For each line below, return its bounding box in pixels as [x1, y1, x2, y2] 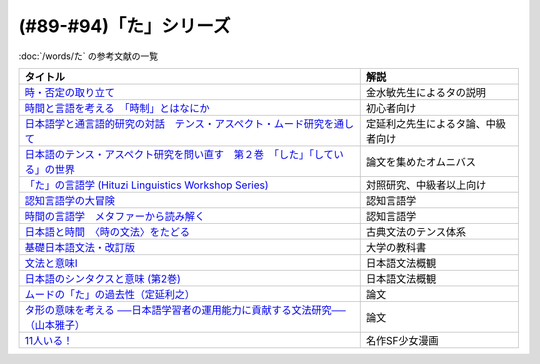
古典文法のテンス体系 [365, 225, 467, 239]
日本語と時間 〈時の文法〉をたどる [24, 225, 190, 239]
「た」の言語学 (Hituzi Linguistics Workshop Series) [24, 178, 269, 192]
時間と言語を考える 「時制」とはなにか [24, 101, 210, 115]
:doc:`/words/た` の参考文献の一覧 [18, 50, 159, 62]
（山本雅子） [24, 318, 85, 332]
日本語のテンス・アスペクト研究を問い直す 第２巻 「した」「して [24, 147, 334, 161]
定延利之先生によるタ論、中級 [365, 116, 507, 130]
